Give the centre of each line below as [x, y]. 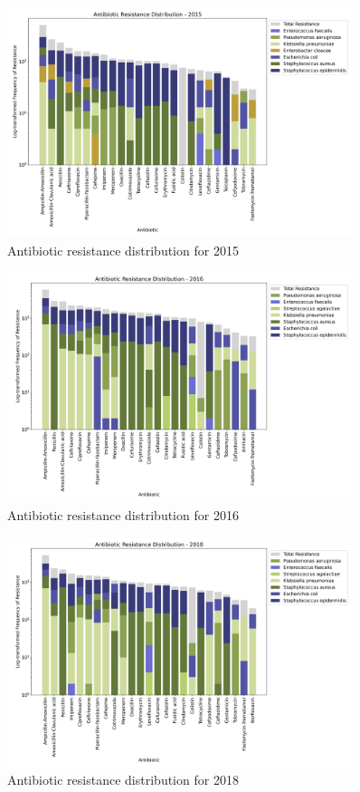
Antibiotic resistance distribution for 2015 [123, 250]
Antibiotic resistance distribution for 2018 [123, 780]
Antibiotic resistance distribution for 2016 [123, 515]
